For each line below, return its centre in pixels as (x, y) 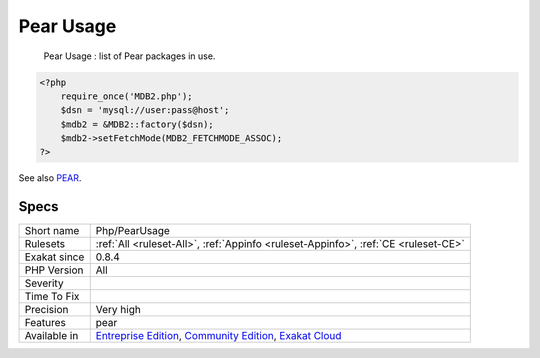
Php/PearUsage (132, 231)
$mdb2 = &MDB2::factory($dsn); (137, 124)
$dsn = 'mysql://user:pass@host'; (145, 110)
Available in (51, 336)
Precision (46, 310)
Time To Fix (52, 297)
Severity (44, 283)
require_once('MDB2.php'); (127, 96)
